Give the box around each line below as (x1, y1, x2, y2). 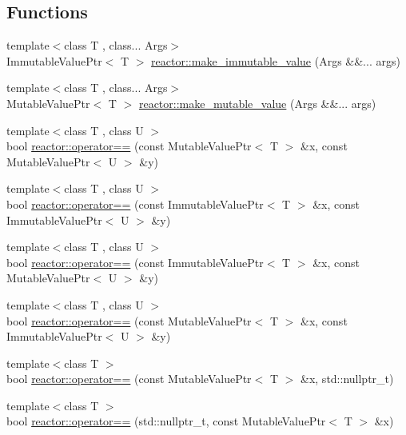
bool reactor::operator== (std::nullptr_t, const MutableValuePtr (6, 413, 326, 429)
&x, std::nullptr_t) (301, 370, 394, 387)
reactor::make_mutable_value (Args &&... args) (138, 94, 376, 111)
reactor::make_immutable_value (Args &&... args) (151, 52, 400, 69)
